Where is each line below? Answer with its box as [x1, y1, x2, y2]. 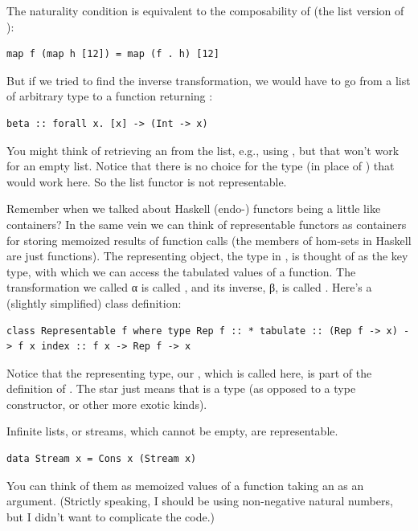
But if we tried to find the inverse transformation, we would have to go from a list [6, 71, 411, 88]
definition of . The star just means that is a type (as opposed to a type [6, 380, 356, 397]
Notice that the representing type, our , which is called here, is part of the [6, 364, 372, 381]
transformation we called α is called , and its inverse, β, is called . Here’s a [6, 279, 372, 296]
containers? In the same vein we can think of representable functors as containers [6, 215, 407, 232]
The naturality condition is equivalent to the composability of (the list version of [6, 2, 404, 18]
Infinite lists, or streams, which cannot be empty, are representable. [6, 423, 338, 439]
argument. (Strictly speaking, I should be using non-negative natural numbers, [6, 492, 393, 509]
